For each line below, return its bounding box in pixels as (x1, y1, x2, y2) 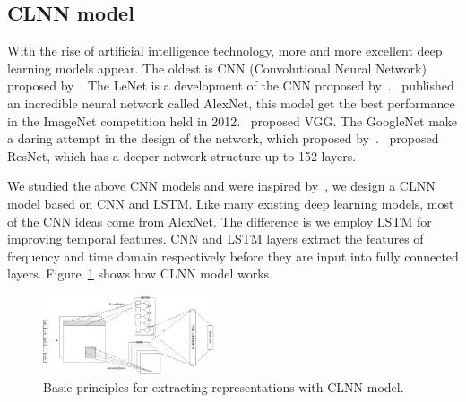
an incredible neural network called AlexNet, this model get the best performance (7, 93, 455, 112)
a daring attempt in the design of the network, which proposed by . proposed (7, 129, 439, 148)
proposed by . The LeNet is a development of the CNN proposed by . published (7, 76, 454, 95)
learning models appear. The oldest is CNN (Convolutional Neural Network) (7, 58, 427, 77)
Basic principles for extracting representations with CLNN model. (43, 377, 404, 396)
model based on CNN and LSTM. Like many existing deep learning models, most (7, 193, 454, 212)
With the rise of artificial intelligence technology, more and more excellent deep (7, 41, 443, 60)
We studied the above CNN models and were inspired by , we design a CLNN (7, 176, 436, 195)
